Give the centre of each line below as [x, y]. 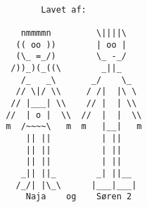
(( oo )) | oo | [71, 45]
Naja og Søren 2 [79, 197]
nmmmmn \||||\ [73, 33]
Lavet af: [64, 9]
